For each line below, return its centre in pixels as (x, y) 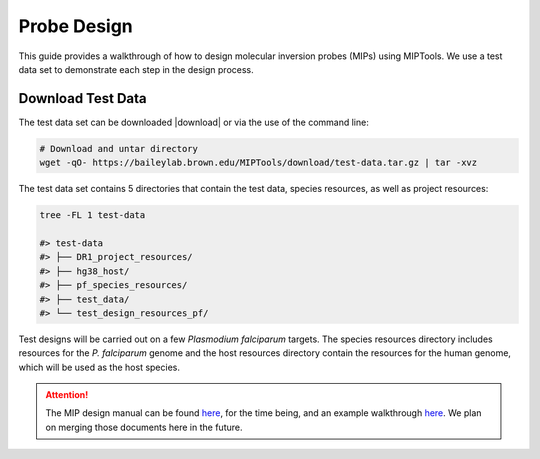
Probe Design (76, 26)
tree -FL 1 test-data (92, 215)
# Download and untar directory (119, 148)
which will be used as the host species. (99, 367)
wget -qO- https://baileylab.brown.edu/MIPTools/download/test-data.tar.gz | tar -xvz (258, 163)
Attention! (67, 395)
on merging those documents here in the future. (144, 427)
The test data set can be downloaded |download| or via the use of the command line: (193, 122)
